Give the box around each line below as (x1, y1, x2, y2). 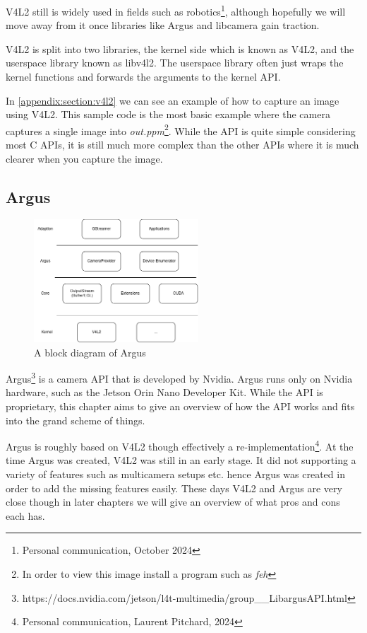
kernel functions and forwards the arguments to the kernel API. (6, 69, 281, 84)
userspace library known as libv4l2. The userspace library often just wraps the (6, 55, 344, 70)
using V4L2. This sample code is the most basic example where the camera (6, 107, 330, 122)
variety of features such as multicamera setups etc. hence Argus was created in (6, 467, 345, 482)
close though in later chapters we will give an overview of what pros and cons (6, 494, 340, 509)
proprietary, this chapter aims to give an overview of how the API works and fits (6, 399, 355, 413)
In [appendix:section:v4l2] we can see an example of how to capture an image (6, 93, 339, 108)
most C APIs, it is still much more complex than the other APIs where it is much (6, 137, 359, 152)
